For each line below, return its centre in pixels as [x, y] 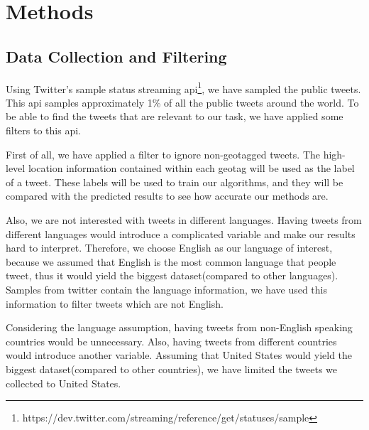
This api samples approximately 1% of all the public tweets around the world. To [182, 102]
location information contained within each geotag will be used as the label [191, 168]
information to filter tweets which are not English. [115, 303]
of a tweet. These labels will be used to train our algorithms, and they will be [175, 182]
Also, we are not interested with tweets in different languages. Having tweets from [184, 219]
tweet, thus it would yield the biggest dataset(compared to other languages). [172, 275]
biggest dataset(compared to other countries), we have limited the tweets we [172, 369]
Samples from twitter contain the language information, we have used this [167, 289]
